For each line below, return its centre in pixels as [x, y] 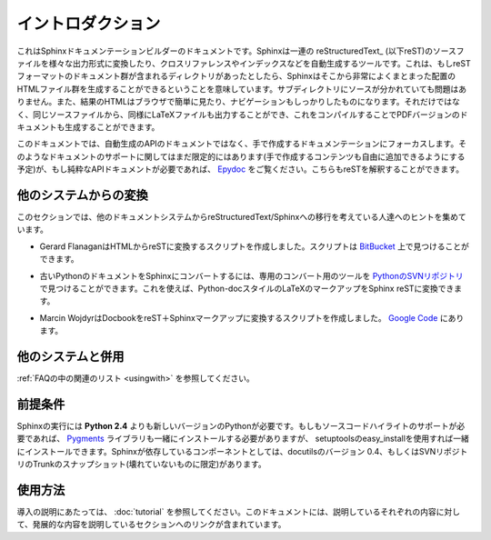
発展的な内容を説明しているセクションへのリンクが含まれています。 [159, 525]
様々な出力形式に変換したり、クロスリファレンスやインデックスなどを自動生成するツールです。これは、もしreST [260, 63]
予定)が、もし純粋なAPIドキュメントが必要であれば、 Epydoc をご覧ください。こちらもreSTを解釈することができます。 [240, 169]
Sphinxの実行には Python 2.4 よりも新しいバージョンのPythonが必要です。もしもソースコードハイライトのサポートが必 [241, 425]
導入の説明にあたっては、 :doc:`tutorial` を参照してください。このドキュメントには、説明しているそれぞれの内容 [226, 511]
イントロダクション [89, 24]
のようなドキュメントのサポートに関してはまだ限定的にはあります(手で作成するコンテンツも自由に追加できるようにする [241, 156]
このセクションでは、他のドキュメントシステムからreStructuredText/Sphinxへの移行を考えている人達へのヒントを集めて [242, 216]
